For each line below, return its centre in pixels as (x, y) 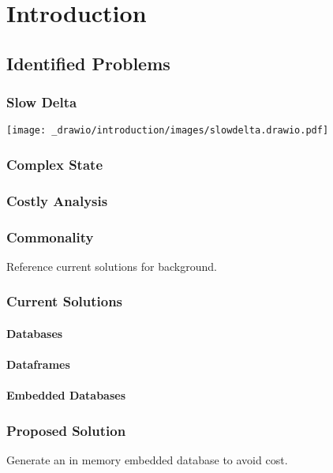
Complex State (55, 164)
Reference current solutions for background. (112, 266)
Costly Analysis (57, 200)
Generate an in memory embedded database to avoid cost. (147, 460)
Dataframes (38, 364)
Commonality (50, 236)
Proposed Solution (66, 430)
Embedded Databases (66, 395)
